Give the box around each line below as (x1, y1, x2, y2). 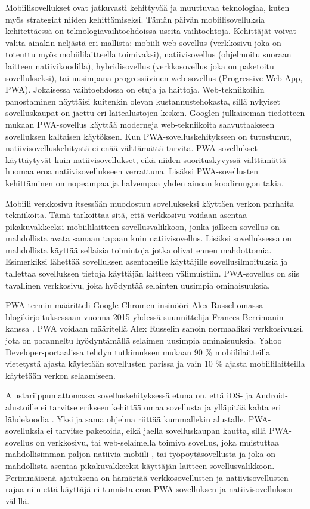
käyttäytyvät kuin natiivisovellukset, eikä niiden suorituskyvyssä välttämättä (5, 153, 287, 165)
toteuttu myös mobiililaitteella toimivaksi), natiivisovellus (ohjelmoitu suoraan (5, 48, 292, 60)
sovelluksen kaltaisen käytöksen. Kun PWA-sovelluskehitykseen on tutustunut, (5, 130, 292, 142)
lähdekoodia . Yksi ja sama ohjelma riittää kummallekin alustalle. (5, 412, 246, 425)
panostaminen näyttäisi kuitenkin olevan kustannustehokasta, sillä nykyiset (5, 94, 281, 107)
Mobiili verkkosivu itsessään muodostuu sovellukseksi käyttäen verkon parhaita (5, 197, 294, 209)
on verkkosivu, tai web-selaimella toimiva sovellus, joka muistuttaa (36, 436, 280, 448)
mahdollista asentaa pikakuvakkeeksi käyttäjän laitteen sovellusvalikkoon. (5, 459, 275, 471)
